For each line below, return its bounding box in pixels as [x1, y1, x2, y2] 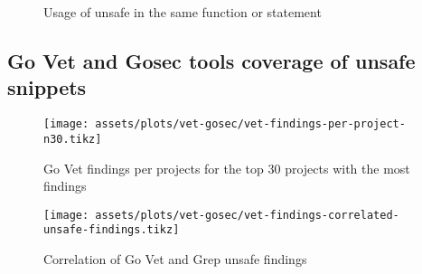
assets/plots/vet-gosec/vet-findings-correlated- [95, 208, 399, 222]
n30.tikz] [43, 132, 102, 146]
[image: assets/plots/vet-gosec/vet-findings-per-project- [43, 118, 406, 131]
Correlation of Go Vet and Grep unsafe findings [43, 250, 307, 268]
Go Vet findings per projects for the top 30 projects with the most [43, 158, 410, 177]
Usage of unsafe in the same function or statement [43, 3, 322, 21]
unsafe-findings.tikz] [43, 223, 180, 237]
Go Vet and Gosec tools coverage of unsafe [7, 46, 416, 74]
